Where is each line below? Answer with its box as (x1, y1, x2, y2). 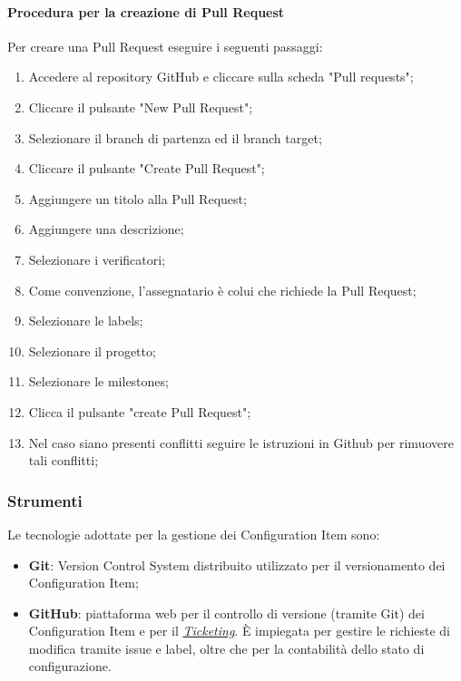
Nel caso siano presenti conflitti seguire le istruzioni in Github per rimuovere (28, 433, 454, 452)
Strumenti (7, 489, 83, 511)
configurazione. (28, 657, 112, 676)
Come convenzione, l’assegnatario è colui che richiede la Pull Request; (28, 280, 417, 299)
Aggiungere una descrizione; (28, 219, 184, 238)
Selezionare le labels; (28, 311, 143, 330)
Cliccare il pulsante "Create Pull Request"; (28, 159, 265, 178)
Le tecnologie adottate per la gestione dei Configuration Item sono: (7, 524, 380, 543)
